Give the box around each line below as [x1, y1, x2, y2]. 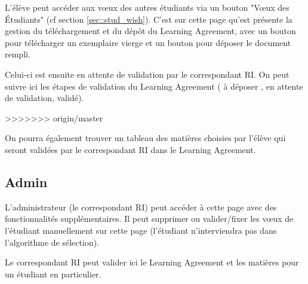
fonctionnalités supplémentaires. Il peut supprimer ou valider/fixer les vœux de [5, 212, 294, 225]
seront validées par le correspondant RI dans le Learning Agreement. [5, 143, 256, 155]
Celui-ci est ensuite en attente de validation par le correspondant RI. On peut [5, 68, 289, 80]
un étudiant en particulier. [5, 267, 101, 280]
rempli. [5, 48, 30, 60]
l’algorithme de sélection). [5, 236, 100, 248]
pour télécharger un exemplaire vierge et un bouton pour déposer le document [5, 36, 291, 48]
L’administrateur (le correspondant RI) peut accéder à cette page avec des [5, 200, 277, 213]
